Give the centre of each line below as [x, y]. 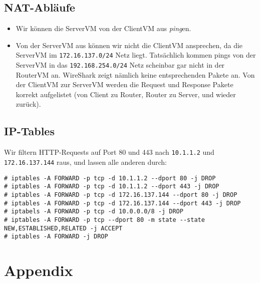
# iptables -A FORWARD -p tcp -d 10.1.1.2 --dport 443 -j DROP [112, 187]
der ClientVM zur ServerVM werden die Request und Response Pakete [124, 84]
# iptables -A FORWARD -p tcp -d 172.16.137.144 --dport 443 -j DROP [122, 203]
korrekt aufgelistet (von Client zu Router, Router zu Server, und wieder [126, 94]
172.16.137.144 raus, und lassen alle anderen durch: [85, 162]
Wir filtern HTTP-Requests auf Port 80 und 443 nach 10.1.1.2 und [109, 152]
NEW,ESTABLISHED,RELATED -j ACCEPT [63, 228]
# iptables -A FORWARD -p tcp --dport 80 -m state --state [104, 220]
